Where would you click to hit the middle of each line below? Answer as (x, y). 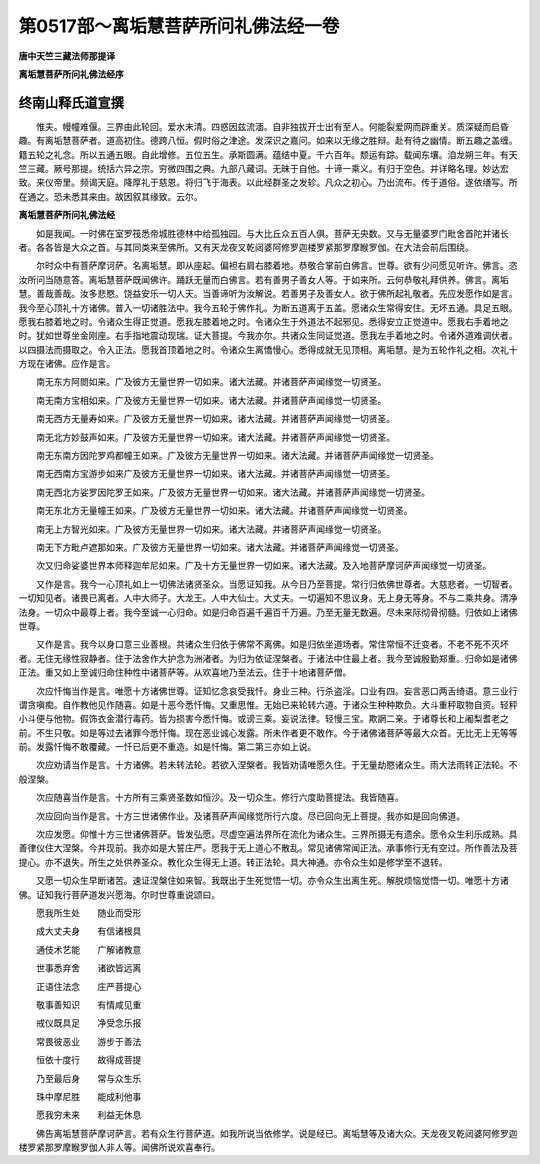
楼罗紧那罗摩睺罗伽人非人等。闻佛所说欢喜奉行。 (119, 1147)
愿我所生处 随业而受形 (88, 912)
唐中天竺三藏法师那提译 (66, 56)
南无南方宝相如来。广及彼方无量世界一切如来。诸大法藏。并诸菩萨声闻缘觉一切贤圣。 (211, 400)
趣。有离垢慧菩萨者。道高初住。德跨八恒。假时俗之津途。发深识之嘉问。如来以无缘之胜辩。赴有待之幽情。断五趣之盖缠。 (268, 141)
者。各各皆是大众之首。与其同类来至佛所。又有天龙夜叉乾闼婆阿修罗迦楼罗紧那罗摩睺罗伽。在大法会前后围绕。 (246, 247)
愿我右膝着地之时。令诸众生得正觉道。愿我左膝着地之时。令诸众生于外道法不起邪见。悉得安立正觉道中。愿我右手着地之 (263, 321)
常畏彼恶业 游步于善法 (88, 1041)
